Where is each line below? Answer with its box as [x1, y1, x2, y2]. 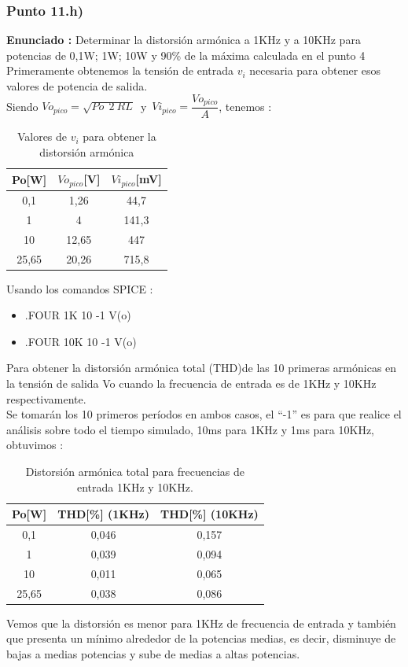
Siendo [6, 98, 39, 114]
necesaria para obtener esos [249, 62, 381, 79]
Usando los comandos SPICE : [6, 280, 153, 297]
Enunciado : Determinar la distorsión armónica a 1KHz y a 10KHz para [6, 31, 361, 48]
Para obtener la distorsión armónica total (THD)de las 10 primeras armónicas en [6, 359, 397, 376]
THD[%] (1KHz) [57, 506, 149, 522]
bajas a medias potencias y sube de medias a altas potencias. [6, 645, 300, 661]
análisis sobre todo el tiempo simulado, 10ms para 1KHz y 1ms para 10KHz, [6, 421, 374, 437]
